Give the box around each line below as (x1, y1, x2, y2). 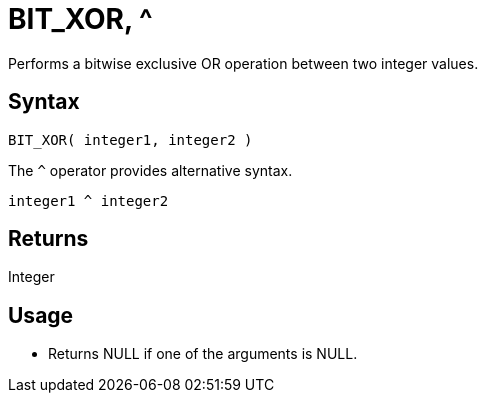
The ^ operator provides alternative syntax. (8, 161, 293, 179)
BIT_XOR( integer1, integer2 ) (8, 131, 253, 148)
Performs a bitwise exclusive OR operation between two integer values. (8, 54, 479, 72)
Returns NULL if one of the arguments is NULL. (48, 345, 358, 363)
